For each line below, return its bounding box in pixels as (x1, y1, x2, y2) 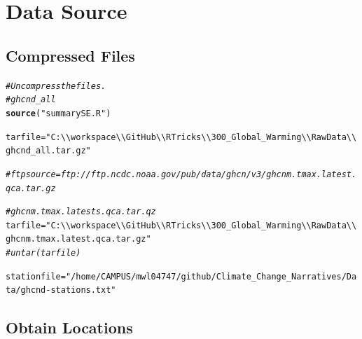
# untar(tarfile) (6, 248, 81, 258)
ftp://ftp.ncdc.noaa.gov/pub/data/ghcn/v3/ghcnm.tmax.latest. (60, 169, 357, 179)
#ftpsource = (6, 169, 61, 179)
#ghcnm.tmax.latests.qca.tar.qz (6, 207, 156, 217)
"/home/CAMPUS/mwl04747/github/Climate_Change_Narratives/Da (65, 271, 357, 282)
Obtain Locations (6, 316, 133, 338)
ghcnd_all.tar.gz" (6, 146, 91, 156)
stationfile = (6, 271, 66, 282)
